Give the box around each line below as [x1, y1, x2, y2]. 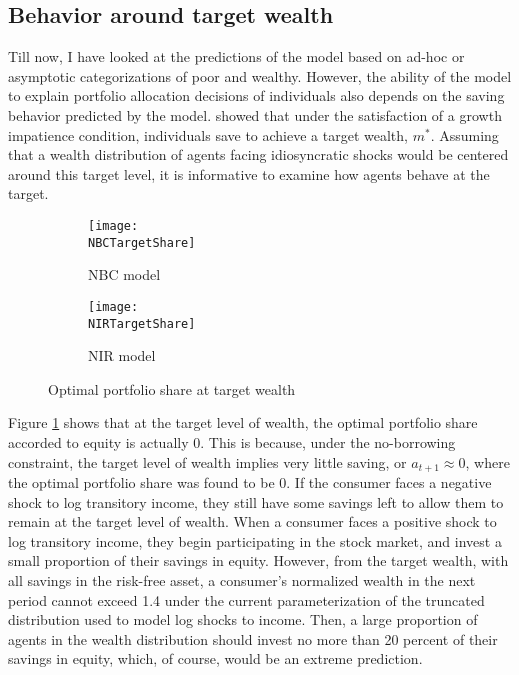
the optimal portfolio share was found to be [8, 472, 275, 492]
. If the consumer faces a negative [286, 472, 492, 492]
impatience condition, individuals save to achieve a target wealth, [8, 124, 408, 145]
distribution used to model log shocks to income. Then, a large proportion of [8, 609, 478, 630]
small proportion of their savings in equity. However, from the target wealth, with [8, 550, 509, 571]
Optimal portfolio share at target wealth [48, 378, 296, 399]
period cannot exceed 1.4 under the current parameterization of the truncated [8, 589, 485, 610]
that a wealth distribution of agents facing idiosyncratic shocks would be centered [8, 144, 509, 165]
